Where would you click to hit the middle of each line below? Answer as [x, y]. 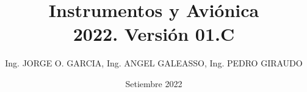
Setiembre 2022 [154, 83]
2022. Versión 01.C [154, 34]
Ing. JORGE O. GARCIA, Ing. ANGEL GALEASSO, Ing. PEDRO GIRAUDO [154, 63]
